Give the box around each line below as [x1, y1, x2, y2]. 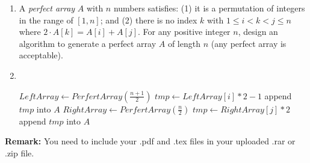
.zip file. [5, 146, 34, 159]
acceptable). [19, 49, 63, 61]
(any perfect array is [211, 37, 287, 49]
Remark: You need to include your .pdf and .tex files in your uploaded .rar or [5, 135, 296, 147]
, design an [238, 25, 278, 38]
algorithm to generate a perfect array [19, 37, 157, 49]
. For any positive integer [138, 25, 231, 38]
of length [167, 37, 200, 49]
